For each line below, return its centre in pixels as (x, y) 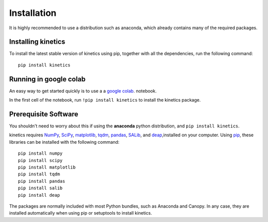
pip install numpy (40, 153)
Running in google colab (47, 79)
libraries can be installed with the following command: (64, 142)
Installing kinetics (37, 42)
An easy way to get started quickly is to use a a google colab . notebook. (83, 91)
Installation (33, 13)
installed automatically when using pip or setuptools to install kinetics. (81, 213)
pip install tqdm (39, 174)
